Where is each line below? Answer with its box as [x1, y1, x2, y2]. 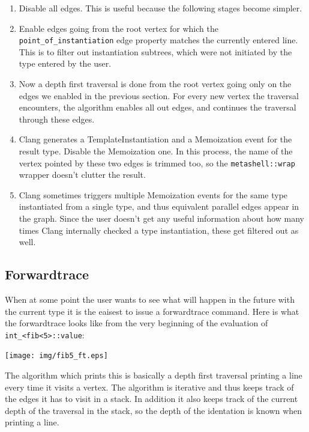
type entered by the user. [19, 57, 112, 70]
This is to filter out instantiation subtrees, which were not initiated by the [19, 45, 292, 58]
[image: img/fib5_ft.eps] [5, 351, 108, 361]
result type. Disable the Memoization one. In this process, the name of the [19, 145, 293, 157]
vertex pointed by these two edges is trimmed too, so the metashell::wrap [19, 156, 295, 169]
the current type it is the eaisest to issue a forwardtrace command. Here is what [5, 305, 299, 317]
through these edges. [19, 112, 95, 125]
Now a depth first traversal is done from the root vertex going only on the [19, 78, 292, 90]
